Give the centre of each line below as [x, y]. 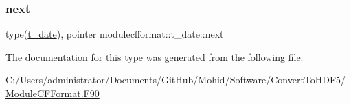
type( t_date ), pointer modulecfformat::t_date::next [115, 34]
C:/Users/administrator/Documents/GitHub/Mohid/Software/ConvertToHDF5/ [176, 80]
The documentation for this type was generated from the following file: [155, 56]
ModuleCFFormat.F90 [53, 93]
